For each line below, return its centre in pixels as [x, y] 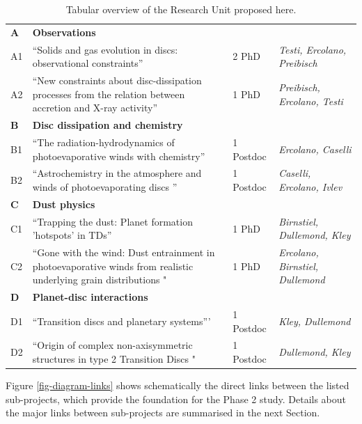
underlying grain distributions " [100, 280]
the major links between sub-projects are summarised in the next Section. [163, 413]
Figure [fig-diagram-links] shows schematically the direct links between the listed [178, 385]
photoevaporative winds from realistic [113, 266]
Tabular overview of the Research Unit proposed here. [181, 9]
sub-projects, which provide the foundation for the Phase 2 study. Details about [176, 399]
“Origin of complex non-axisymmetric [112, 345]
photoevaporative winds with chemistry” [119, 156]
